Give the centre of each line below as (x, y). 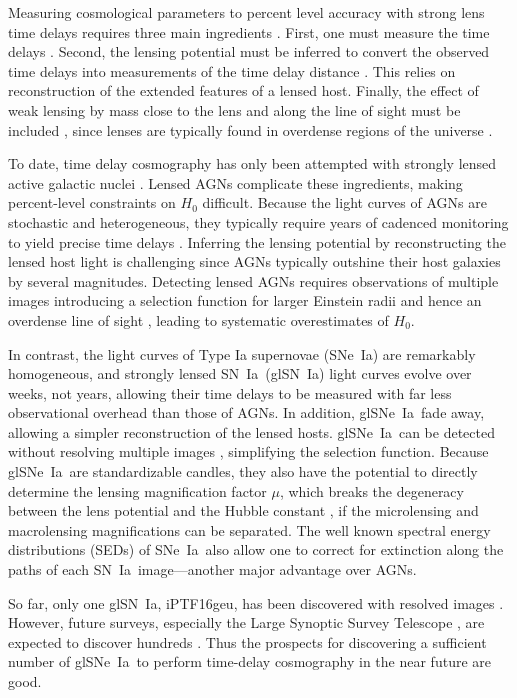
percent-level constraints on (92, 202)
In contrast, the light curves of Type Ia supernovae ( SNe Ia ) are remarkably (242, 353)
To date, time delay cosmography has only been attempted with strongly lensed (252, 163)
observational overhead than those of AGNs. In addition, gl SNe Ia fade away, (246, 412)
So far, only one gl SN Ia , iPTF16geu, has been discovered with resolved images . (256, 602)
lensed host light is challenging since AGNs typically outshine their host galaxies (254, 261)
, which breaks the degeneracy (371, 490)
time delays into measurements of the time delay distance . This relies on (232, 70)
